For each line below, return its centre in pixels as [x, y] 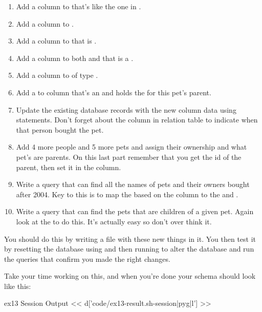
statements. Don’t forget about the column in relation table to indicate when [137, 120]
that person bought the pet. [60, 129]
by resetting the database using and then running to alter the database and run [129, 249]
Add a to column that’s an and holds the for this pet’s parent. [114, 92]
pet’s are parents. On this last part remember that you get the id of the [129, 157]
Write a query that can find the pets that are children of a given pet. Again [135, 211]
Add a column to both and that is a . [75, 58]
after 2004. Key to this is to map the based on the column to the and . [127, 194]
